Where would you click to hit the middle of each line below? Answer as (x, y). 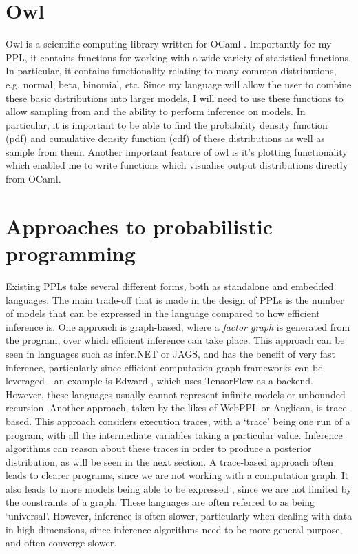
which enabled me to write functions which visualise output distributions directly (177, 165)
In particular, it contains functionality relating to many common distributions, (171, 71)
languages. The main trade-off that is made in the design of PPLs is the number (175, 299)
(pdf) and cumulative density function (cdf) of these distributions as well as (165, 138)
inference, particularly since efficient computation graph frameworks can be (164, 367)
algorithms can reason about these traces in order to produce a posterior (159, 448)
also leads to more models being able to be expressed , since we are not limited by (179, 488)
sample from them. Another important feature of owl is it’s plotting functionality (177, 151)
